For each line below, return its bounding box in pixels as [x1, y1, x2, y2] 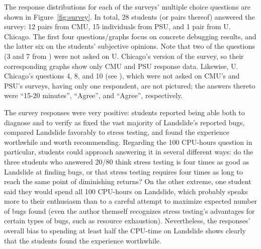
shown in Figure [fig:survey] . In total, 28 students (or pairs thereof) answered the [4, 11, 255, 22]
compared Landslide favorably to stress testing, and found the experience [4, 127, 229, 137]
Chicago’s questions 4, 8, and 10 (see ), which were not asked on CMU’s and [4, 70, 240, 81]
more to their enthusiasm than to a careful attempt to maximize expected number [4, 196, 257, 206]
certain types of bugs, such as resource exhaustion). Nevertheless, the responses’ [4, 215, 250, 226]
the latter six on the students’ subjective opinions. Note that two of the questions [4, 41, 255, 51]
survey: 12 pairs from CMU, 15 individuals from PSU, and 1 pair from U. [4, 21, 231, 32]
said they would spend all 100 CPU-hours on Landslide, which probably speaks [4, 186, 248, 196]
